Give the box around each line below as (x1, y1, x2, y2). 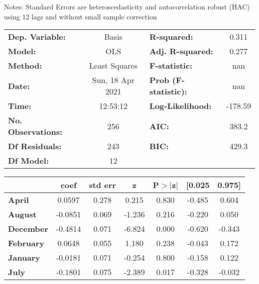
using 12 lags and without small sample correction (4, 11, 157, 21)
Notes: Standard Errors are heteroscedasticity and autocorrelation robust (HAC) (4, 1, 250, 11)
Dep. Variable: (8, 31, 66, 43)
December (8, 223, 48, 235)
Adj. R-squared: (149, 45, 213, 57)
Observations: (8, 126, 63, 138)
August (8, 208, 37, 220)
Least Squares (89, 60, 137, 72)
